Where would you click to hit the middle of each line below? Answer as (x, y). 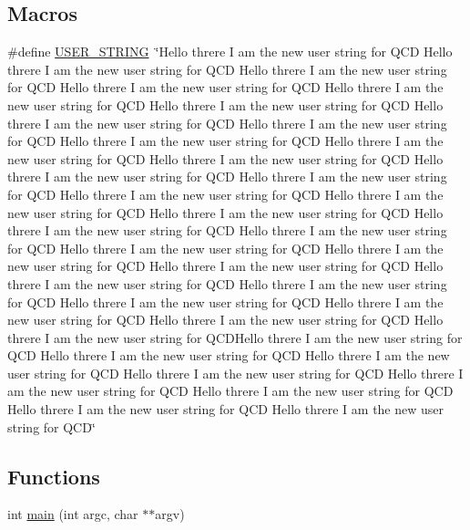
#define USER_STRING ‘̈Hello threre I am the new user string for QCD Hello (230, 52)
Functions (54, 476)
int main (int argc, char (73, 514)
